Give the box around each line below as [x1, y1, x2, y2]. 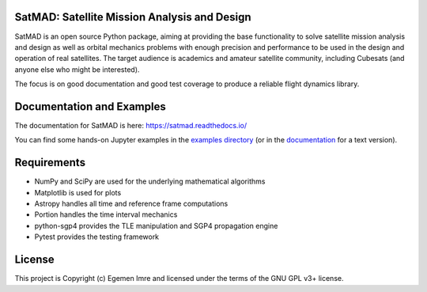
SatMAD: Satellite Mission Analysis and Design [14, 10, 252, 24]
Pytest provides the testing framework [34, 232, 160, 241]
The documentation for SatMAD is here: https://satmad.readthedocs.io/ [14, 120, 248, 130]
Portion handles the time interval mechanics [34, 210, 178, 219]
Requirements [14, 156, 86, 169]
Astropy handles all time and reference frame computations [34, 199, 229, 209]
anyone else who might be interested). [14, 64, 140, 74]
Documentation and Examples [14, 100, 166, 113]
